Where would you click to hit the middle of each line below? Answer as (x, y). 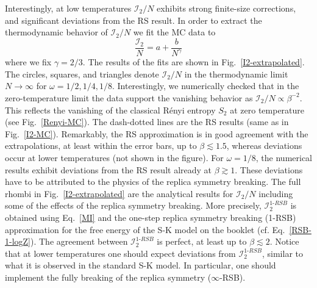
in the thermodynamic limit (236, 74)
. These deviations (269, 169)
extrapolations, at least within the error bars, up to (101, 146)
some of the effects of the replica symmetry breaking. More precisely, (133, 205)
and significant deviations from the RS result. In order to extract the (134, 20)
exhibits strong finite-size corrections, (226, 8)
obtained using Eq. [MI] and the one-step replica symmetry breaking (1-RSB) (151, 217)
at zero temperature (267, 110)
